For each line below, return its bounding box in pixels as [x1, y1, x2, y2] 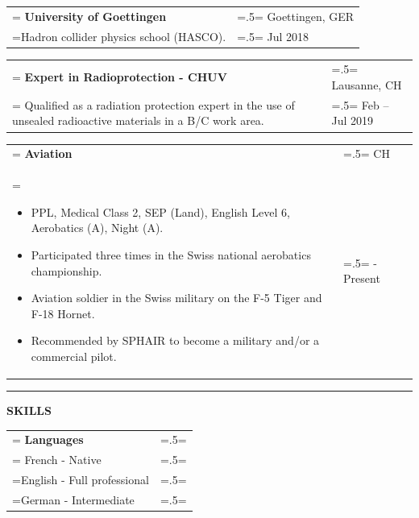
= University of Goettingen [12, 7, 167, 24]
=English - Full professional [12, 471, 149, 488]
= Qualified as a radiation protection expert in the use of [12, 96, 295, 113]
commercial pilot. [31, 347, 117, 364]
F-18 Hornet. [31, 305, 95, 321]
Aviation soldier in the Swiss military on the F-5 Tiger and [31, 289, 322, 306]
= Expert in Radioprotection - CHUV [12, 68, 227, 85]
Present [343, 270, 380, 287]
